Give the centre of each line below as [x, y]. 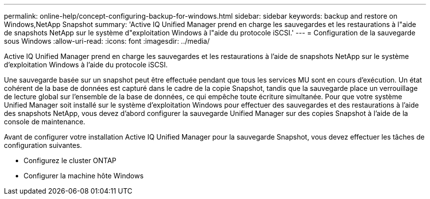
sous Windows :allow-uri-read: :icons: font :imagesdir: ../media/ [107, 41]
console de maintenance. [45, 122]
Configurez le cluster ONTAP [70, 160]
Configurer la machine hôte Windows [84, 176]
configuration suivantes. [43, 145]
